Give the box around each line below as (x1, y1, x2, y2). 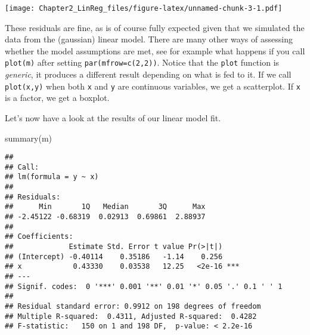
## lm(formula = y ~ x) (5, 173, 99, 182)
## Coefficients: (5, 232, 73, 241)
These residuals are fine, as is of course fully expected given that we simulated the (5, 21, 305, 33)
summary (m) (5, 131, 52, 144)
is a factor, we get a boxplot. (5, 91, 110, 104)
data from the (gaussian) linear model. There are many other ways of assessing (5, 33, 293, 45)
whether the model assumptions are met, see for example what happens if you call (5, 44, 305, 57)
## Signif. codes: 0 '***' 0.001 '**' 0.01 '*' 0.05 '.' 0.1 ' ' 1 (5, 282, 283, 291)
